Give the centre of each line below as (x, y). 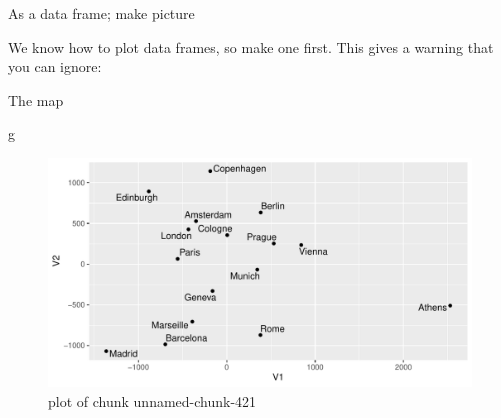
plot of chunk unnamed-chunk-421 (152, 400)
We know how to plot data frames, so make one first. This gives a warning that (251, 46)
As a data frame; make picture (101, 13)
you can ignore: (55, 66)
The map (36, 99)
